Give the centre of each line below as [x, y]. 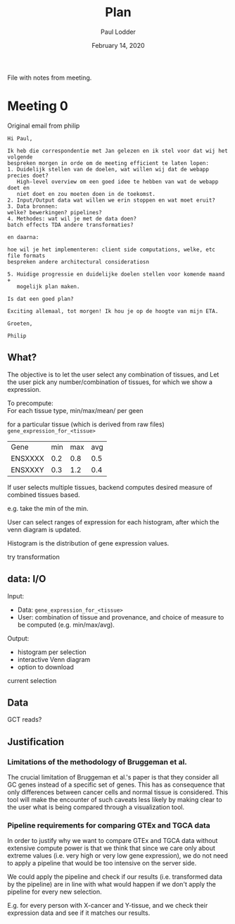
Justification [36, 742]
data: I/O [27, 579]
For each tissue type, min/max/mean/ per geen [75, 410]
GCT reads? [25, 720]
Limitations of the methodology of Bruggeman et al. [97, 762]
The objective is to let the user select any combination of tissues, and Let [113, 374]
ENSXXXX [27, 458]
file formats [26, 255]
